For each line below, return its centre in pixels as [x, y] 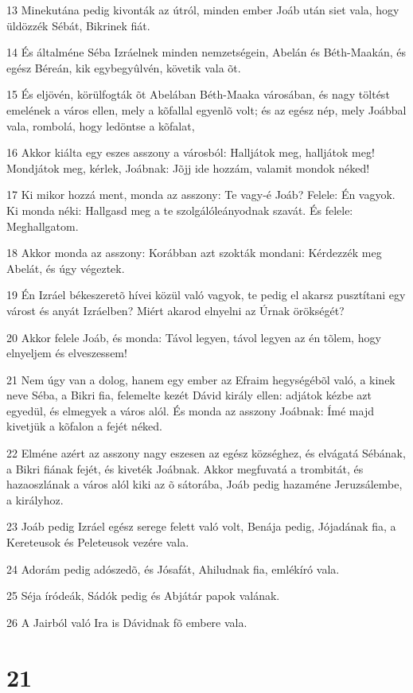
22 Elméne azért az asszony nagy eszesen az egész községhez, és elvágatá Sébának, [206, 453]
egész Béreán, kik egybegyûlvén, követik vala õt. [124, 67]
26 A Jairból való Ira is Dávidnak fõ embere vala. [127, 622]
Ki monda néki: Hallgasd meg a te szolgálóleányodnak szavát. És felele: [180, 210]
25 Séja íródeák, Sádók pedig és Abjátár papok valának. [143, 596]
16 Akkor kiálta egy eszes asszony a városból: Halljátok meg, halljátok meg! [191, 152]
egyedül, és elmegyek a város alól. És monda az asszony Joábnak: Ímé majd [190, 410]
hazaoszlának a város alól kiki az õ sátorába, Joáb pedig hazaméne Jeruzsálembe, [205, 484]
